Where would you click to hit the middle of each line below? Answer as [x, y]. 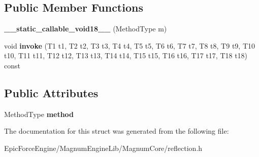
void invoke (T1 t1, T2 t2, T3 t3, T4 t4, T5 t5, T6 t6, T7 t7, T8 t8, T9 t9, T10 [129, 45]
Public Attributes [51, 92]
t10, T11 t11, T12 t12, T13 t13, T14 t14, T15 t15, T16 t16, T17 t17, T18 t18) [126, 55]
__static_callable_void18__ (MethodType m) [86, 29]
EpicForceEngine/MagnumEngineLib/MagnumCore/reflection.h [103, 148]
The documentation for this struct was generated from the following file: [117, 131]
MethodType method [39, 114]
